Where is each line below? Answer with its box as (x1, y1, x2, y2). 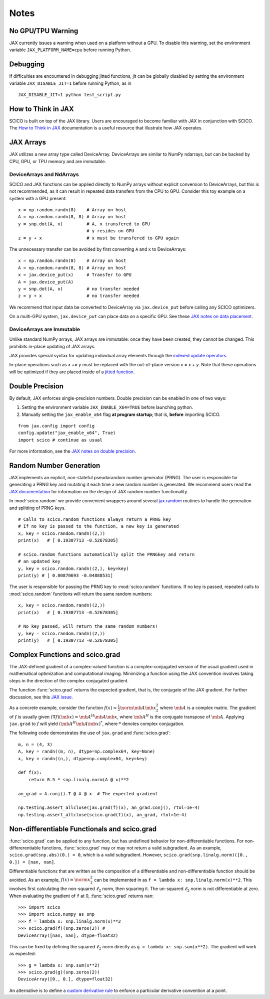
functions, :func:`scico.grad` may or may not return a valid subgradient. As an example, (41, 845, 222, 851)
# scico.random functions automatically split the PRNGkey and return (18, 551, 195, 557)
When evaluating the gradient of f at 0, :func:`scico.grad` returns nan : (9, 893, 154, 899)
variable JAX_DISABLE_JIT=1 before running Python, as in (9, 80, 132, 86)
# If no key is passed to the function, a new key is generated (18, 523, 179, 529)
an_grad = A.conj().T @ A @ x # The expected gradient (18, 791, 158, 796)
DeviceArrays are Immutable (9, 326, 80, 333)
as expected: (9, 951, 36, 957)
